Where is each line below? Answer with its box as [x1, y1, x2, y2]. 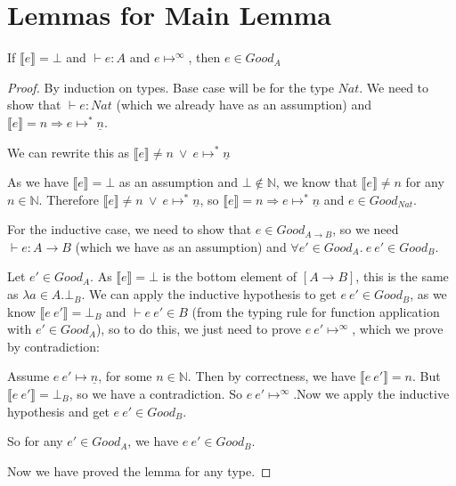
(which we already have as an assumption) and [116, 95, 371, 114]
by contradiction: [7, 336, 100, 355]
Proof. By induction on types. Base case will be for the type [7, 77, 334, 96]
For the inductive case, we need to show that [7, 220, 252, 239]
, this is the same [355, 267, 449, 286]
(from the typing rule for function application [191, 302, 440, 320]
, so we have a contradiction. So [69, 385, 242, 403]
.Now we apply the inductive [293, 385, 450, 403]
